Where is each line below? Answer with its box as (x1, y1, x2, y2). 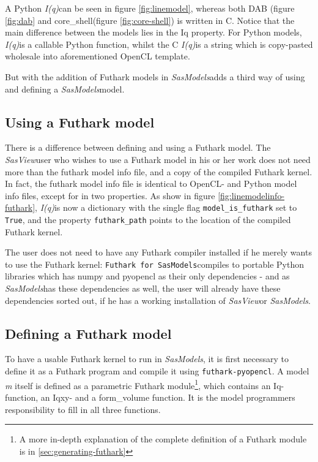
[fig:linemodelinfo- (218, 189, 285, 202)
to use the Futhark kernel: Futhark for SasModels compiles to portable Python (5, 257, 304, 270)
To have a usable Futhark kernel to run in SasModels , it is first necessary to (5, 352, 289, 365)
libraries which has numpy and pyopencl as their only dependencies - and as (5, 270, 290, 282)
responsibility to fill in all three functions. (5, 403, 161, 415)
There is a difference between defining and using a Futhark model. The (5, 141, 271, 154)
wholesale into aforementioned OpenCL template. (5, 50, 190, 62)
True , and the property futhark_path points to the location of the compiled (5, 213, 291, 225)
